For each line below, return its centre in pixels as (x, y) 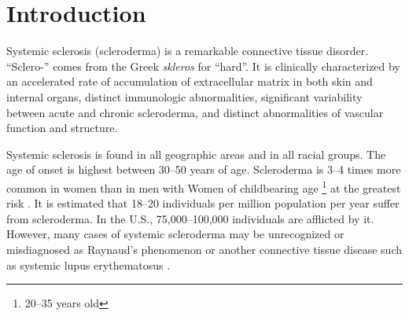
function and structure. (62, 128)
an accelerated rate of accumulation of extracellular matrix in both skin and (190, 81)
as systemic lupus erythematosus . (88, 265)
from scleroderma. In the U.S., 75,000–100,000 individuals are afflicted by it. (190, 218)
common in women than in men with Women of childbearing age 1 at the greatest (204, 186)
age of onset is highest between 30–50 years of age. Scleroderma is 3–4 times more (204, 169)
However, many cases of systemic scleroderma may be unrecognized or (175, 234)
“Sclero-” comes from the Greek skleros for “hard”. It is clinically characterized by (203, 66)
